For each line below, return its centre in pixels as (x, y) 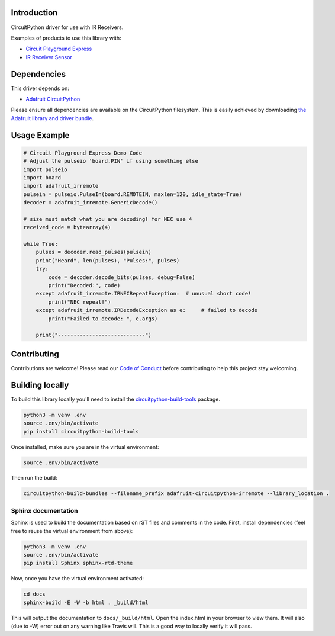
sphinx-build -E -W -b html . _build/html (86, 602)
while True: (41, 244)
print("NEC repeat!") (80, 302)
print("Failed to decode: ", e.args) (103, 319)
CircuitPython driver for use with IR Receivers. (67, 27)
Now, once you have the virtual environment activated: (78, 579)
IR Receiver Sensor (49, 57)
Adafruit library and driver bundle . (52, 118)
